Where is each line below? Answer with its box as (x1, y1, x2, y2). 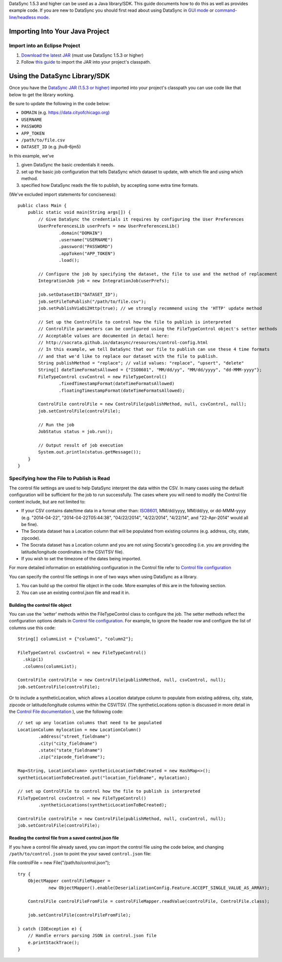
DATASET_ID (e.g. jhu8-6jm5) (21, 144, 81, 150)
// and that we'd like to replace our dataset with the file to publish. (38, 353, 219, 359)
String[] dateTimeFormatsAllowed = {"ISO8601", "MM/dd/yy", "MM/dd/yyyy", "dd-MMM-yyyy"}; (38, 367, 262, 373)
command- (215, 7, 237, 13)
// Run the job (38, 422, 75, 428)
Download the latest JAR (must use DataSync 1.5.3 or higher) (21, 52, 144, 58)
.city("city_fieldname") (38, 740, 98, 746)
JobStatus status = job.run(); (38, 429, 113, 434)
